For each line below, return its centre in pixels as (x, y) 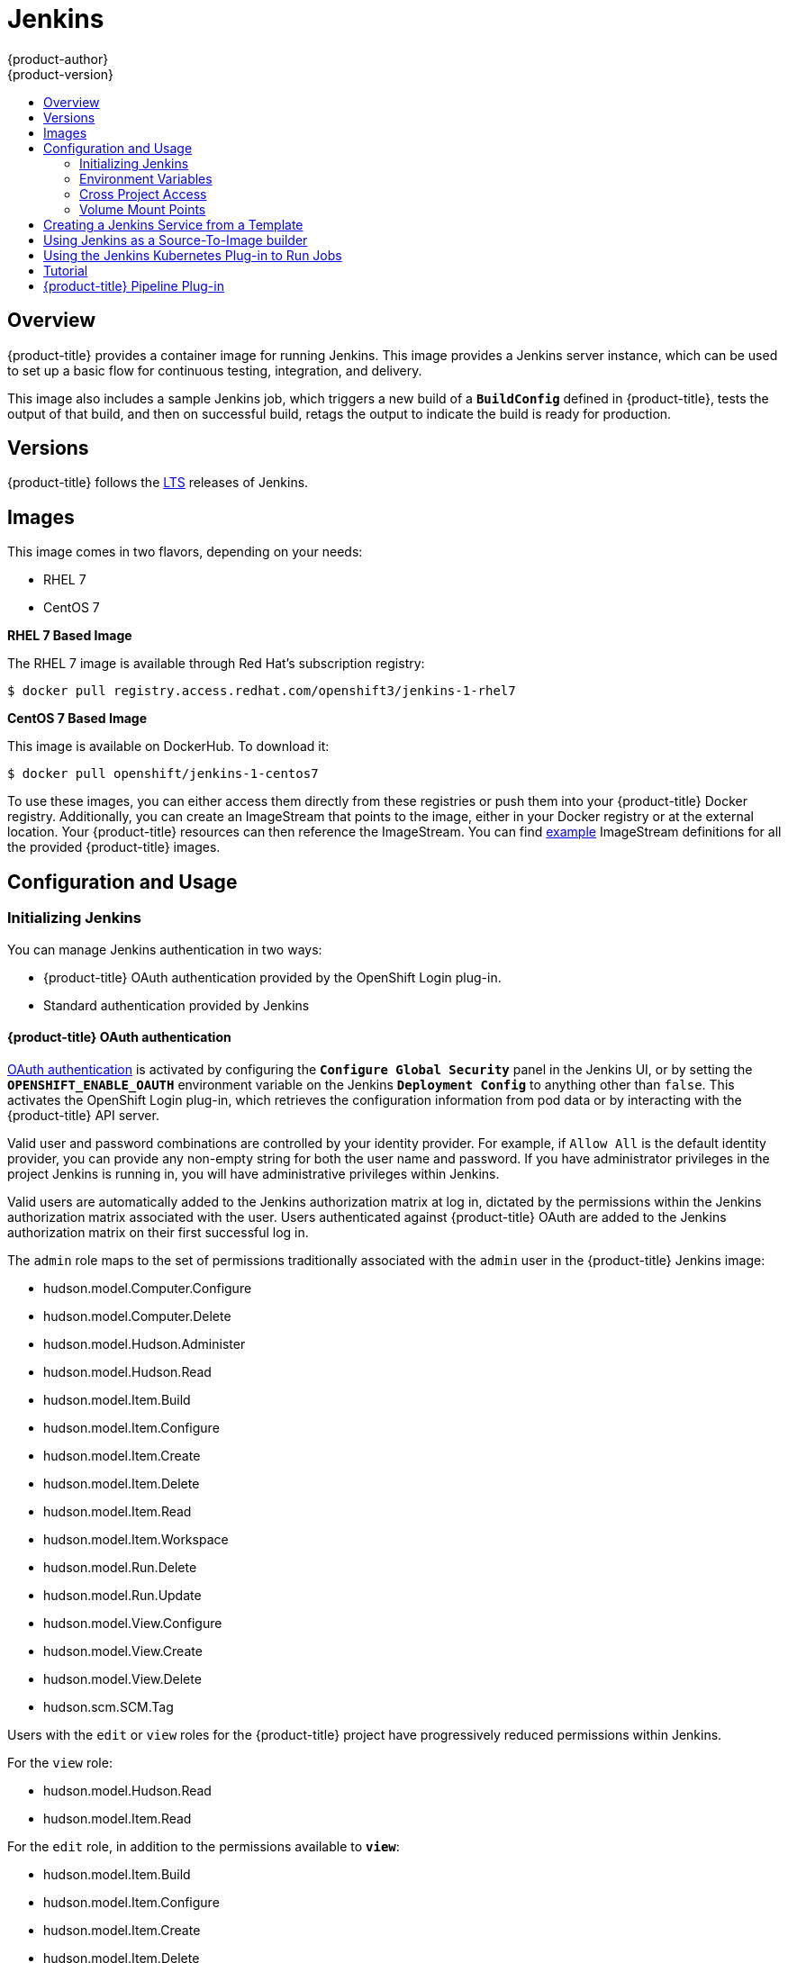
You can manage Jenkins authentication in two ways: (165, 949)
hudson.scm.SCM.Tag (109, 1706)
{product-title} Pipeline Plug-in (134, 285)
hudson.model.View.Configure (133, 1623)
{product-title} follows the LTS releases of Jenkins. (158, 483)
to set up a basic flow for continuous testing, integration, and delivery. (215, 370)
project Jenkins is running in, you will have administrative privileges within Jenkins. (254, 1173)
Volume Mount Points (143, 209)
